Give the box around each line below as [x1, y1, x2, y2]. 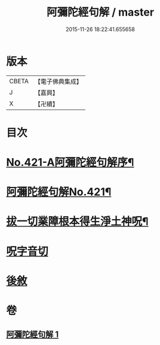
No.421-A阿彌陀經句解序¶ [6, 156, 134, 170]
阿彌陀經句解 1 [6, 329, 59, 340]
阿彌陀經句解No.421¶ [6, 185, 112, 199]
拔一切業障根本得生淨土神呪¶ [6, 215, 149, 228]
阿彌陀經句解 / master [47, 5, 154, 19]
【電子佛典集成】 [34, 77, 82, 86]
